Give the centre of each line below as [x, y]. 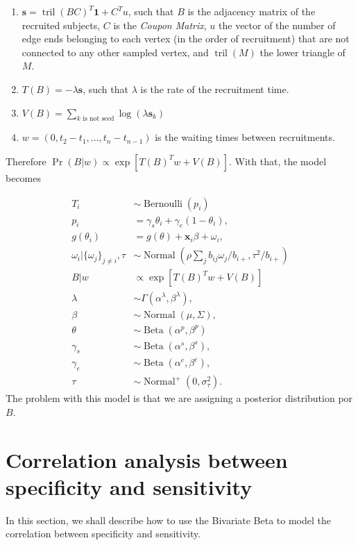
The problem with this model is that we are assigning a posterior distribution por [179, 398]
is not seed [99, 119]
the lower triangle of [302, 52]
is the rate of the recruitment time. [215, 89]
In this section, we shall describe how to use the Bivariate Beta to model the [169, 520]
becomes [24, 177]
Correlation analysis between [147, 459]
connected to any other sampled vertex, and [115, 52]
